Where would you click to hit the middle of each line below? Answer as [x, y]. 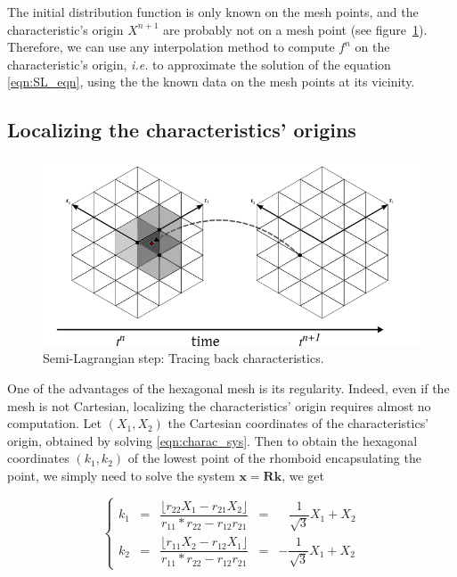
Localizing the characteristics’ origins [182, 130]
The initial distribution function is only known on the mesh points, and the [213, 12]
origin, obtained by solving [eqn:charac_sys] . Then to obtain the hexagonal [212, 440]
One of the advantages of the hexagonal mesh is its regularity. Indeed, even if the [228, 387]
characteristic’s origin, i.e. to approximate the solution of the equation [199, 64]
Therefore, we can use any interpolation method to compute [171, 47]
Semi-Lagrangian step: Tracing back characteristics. [184, 358]
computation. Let [54, 423]
